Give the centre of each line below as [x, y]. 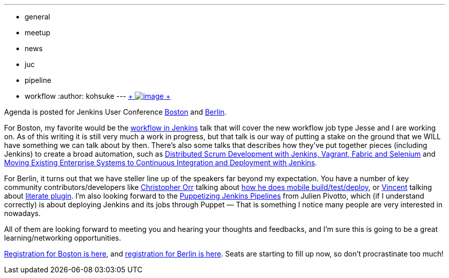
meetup [38, 33]
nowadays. [23, 213]
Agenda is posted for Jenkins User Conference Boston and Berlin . [115, 112]
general [37, 17]
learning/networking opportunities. [63, 238]
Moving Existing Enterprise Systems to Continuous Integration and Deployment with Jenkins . [161, 163]
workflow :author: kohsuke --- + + [98, 96]
